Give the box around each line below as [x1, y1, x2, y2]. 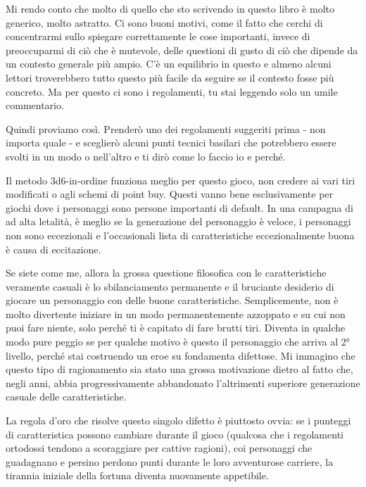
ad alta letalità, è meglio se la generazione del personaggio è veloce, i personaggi [6, 214, 351, 229]
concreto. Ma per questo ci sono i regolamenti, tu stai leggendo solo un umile [6, 84, 338, 99]
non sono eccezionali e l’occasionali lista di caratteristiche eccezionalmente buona [6, 227, 355, 242]
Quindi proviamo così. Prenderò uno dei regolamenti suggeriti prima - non [6, 121, 326, 136]
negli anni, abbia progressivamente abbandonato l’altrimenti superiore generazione [6, 375, 360, 390]
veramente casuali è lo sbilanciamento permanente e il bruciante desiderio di [6, 279, 334, 293]
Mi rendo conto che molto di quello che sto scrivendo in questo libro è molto [6, 1, 334, 15]
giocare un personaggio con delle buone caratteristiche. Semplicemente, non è [6, 293, 339, 308]
